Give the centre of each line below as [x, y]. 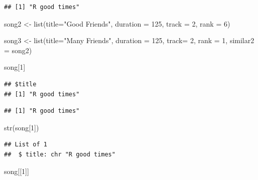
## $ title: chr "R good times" [60, 154]
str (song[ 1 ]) [22, 127]
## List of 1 [26, 145]
